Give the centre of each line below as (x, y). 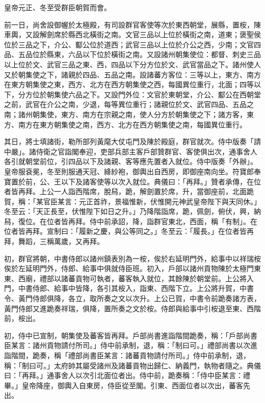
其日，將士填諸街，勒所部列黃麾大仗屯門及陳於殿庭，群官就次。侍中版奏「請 (132, 141)
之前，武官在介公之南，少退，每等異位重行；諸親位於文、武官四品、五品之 (129, 104)
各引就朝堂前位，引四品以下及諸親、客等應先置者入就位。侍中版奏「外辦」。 (131, 161)
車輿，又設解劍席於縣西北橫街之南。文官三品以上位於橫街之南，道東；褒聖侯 (132, 34)
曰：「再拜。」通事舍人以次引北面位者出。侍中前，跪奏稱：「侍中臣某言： (124, 375)
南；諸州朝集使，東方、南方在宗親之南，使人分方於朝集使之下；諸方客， (125, 114)
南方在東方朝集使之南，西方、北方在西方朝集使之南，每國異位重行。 (132, 124)
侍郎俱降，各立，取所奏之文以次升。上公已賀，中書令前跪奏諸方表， (147, 298)
